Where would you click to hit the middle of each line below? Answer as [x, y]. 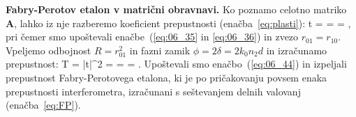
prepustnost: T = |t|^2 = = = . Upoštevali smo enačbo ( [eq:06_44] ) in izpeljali [176, 64]
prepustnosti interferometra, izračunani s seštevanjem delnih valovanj [153, 91]
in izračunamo [297, 50]
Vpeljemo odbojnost [49, 50]
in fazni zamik [160, 50]
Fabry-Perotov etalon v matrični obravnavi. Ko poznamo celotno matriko [176, 9]
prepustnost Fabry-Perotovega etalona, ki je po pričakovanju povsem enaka [166, 77]
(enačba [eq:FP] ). [43, 105]
